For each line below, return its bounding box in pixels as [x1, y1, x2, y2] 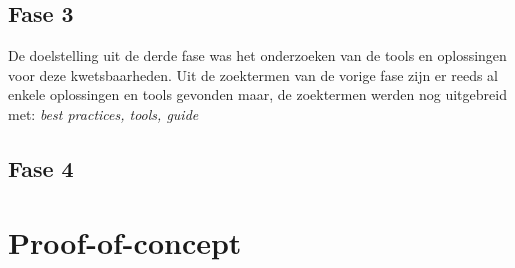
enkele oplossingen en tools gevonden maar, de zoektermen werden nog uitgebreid [8, 84, 507, 105]
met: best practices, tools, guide [8, 103, 199, 124]
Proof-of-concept [8, 221, 242, 262]
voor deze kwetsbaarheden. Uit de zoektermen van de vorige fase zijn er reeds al [8, 64, 499, 85]
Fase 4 [8, 152, 74, 183]
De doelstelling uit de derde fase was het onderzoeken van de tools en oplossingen [8, 45, 507, 66]
